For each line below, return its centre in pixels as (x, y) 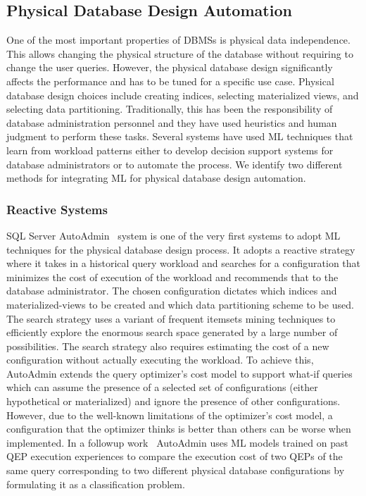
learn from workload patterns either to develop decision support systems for (170, 150)
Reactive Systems (57, 209)
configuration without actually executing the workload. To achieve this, (160, 360)
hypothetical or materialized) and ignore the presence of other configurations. (173, 401)
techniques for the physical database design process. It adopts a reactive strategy (181, 249)
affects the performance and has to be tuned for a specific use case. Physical (170, 81)
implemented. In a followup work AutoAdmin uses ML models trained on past (177, 442)
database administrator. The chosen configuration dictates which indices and (172, 291)
